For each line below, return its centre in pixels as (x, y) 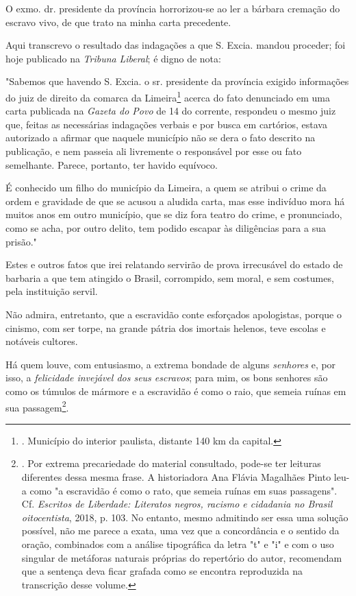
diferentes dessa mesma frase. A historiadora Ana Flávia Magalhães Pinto (176, 476)
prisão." (21, 241)
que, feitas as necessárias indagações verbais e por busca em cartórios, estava (166, 124)
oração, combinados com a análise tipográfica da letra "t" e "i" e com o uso (178, 544)
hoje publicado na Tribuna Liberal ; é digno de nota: (113, 58)
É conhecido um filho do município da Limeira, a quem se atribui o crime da (166, 188)
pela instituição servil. (52, 291)
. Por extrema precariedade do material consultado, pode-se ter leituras (171, 463)
